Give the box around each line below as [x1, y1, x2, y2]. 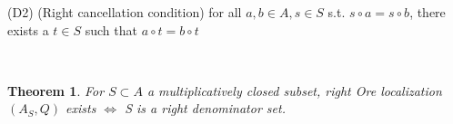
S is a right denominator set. [125, 99, 286, 118]
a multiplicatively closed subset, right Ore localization [146, 81, 442, 100]
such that [85, 20, 137, 39]
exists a [7, 20, 49, 39]
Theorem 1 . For [7, 81, 105, 100]
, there [409, 3, 446, 21]
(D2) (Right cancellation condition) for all [7, 3, 242, 21]
